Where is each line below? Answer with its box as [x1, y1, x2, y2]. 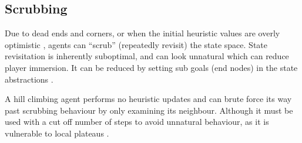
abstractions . [5, 73, 53, 85]
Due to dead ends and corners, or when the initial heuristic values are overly [5, 27, 280, 39]
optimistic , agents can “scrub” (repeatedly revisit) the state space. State [5, 38, 267, 50]
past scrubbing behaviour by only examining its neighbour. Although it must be [5, 104, 293, 116]
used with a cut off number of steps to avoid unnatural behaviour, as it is [5, 115, 269, 128]
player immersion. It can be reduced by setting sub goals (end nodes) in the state [5, 61, 298, 73]
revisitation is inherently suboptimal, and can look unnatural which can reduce [5, 50, 289, 62]
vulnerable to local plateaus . [5, 127, 109, 139]
